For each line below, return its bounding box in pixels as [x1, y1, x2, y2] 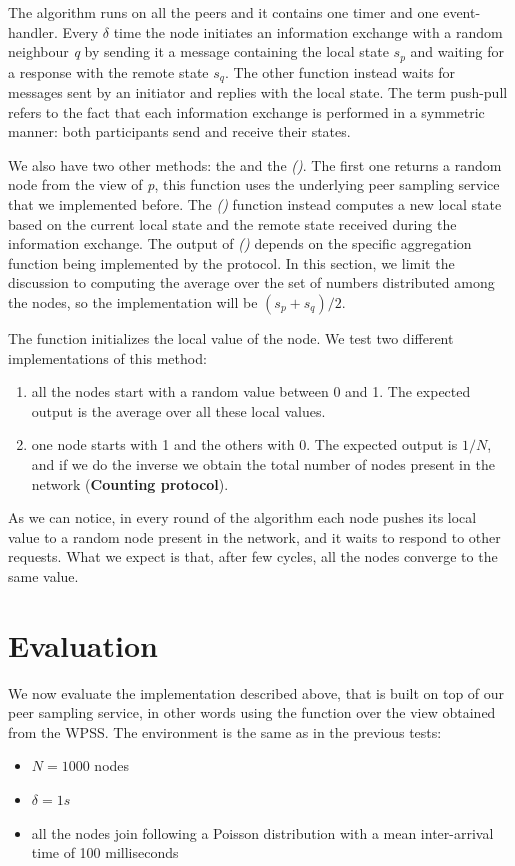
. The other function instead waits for [224, 61, 456, 82]
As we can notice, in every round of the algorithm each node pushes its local [8, 507, 477, 528]
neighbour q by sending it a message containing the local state [8, 41, 389, 62]
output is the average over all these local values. [31, 400, 326, 421]
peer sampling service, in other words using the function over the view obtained [8, 702, 496, 723]
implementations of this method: [8, 347, 207, 368]
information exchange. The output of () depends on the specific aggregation [8, 233, 472, 254]
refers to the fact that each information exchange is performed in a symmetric [8, 101, 485, 122]
